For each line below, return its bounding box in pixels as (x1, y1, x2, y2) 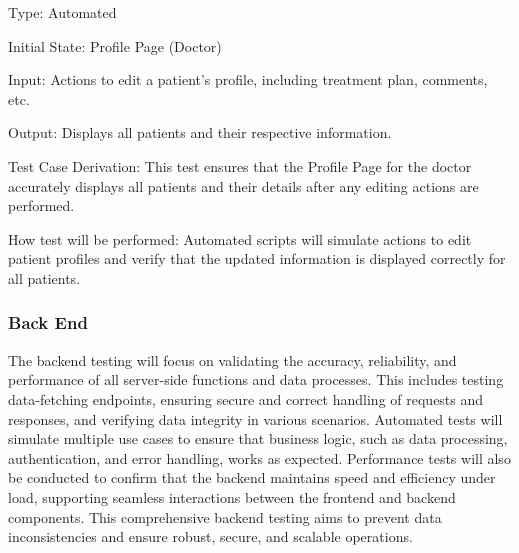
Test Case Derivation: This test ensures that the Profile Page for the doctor (8, 155, 472, 176)
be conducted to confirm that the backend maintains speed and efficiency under (8, 467, 496, 488)
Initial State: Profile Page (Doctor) (8, 35, 222, 56)
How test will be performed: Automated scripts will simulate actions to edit (8, 228, 472, 249)
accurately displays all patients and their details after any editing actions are (8, 175, 479, 196)
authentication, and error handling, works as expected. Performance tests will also (8, 447, 511, 468)
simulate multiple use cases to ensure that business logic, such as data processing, (8, 428, 508, 449)
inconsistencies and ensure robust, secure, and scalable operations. (8, 526, 413, 547)
